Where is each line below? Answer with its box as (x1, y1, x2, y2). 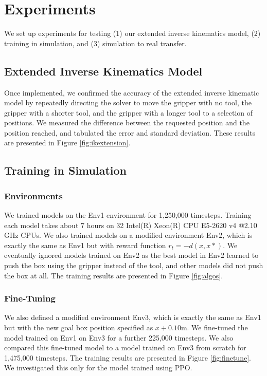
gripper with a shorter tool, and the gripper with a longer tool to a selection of (4, 107, 253, 118)
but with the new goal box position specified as (4, 322, 153, 333)
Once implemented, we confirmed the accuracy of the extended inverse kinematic (4, 87, 259, 98)
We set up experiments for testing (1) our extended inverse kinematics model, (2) (4, 28, 261, 39)
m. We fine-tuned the (181, 322, 248, 333)
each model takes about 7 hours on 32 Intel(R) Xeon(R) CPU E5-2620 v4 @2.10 (4, 219, 257, 230)
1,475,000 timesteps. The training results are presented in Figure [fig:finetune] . (4, 352, 251, 363)
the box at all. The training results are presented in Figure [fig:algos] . (4, 270, 223, 280)
